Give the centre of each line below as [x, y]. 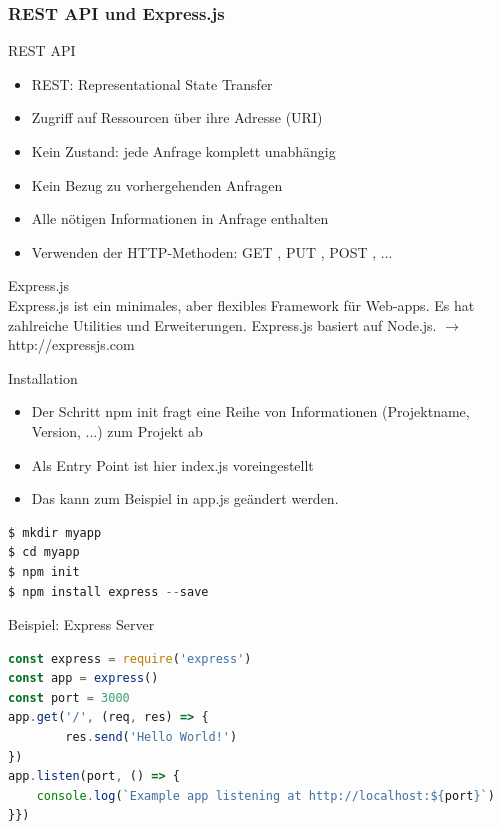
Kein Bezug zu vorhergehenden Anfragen [157, 184]
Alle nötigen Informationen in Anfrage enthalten [180, 218]
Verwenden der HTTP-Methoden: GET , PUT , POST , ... [212, 251]
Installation [43, 377]
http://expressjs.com [71, 344]
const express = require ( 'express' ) [130, 658]
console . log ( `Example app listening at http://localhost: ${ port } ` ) [265, 795]
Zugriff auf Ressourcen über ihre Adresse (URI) [177, 117]
